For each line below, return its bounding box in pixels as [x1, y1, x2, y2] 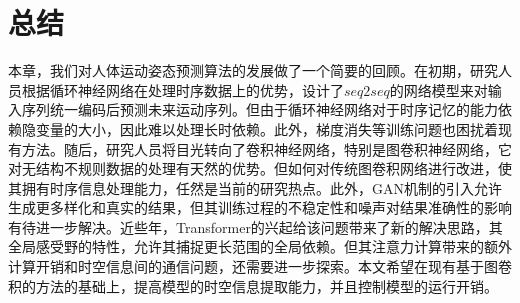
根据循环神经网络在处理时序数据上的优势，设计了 [21, 79, 344, 100]
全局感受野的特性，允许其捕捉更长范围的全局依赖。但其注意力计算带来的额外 [8, 236, 512, 257]
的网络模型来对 [389, 79, 488, 100]
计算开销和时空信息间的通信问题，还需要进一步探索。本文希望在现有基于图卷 [8, 256, 512, 277]
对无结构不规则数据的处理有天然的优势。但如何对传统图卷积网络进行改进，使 [8, 158, 512, 179]
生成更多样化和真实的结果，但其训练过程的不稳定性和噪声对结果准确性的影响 [8, 197, 512, 218]
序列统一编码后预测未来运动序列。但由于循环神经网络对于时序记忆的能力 [21, 99, 498, 120]
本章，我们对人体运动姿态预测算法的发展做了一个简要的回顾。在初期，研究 [8, 60, 498, 81]
